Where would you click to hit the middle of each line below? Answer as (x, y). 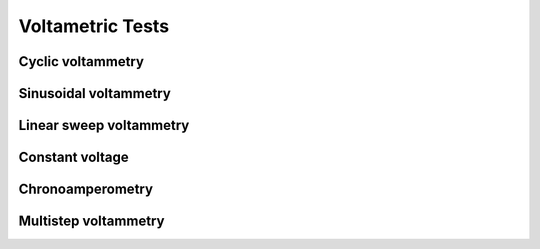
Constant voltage (73, 157)
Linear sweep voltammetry (104, 125)
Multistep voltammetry (91, 221)
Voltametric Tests (94, 26)
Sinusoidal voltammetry (95, 93)
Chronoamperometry (86, 189)
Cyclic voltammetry (81, 61)
